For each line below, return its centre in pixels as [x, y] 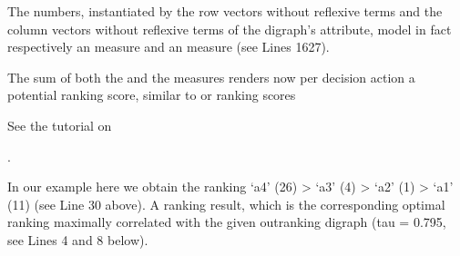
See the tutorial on [60, 125]
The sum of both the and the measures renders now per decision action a [211, 77]
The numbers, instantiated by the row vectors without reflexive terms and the [225, 11]
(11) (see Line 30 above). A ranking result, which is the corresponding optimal [226, 204]
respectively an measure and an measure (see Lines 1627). [169, 47]
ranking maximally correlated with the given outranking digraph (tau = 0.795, [227, 222]
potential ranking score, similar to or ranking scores [152, 95]
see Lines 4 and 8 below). [78, 239]
